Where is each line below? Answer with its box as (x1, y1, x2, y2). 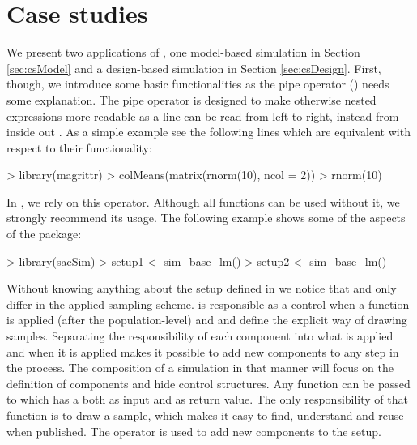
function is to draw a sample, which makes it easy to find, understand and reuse (6, 407, 404, 423)
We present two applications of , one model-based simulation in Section (6, 44, 360, 61)
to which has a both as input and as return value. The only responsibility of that (6, 391, 408, 408)
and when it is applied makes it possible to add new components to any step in (6, 343, 399, 360)
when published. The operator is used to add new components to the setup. (6, 422, 381, 439)
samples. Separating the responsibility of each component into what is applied (6, 327, 394, 344)
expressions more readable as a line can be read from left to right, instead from (6, 107, 399, 124)
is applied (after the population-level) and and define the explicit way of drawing (6, 311, 407, 328)
